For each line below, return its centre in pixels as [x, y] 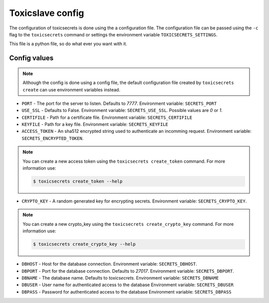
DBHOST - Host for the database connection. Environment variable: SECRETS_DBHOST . [109, 264]
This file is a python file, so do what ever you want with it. [68, 44]
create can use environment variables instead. [71, 90]
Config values [31, 58]
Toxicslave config [47, 13]
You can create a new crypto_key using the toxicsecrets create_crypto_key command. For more [128, 224]
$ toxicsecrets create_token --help [78, 181]
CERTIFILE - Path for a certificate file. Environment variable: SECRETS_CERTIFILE [107, 117]
